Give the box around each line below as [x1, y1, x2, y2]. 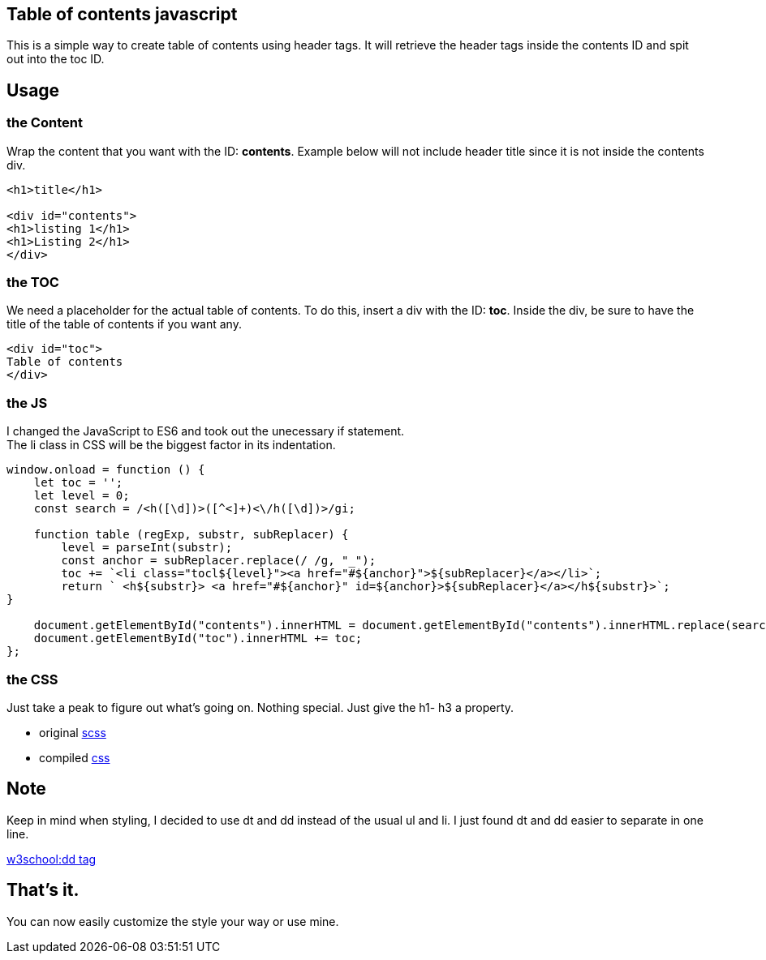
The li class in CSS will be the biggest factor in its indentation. [6, 438, 336, 452]
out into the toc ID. [6, 52, 105, 66]
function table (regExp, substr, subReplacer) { [33, 528, 349, 542]
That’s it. [6, 880, 80, 901]
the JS [6, 394, 48, 411]
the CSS [6, 671, 58, 688]
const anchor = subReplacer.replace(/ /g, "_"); [61, 554, 377, 568]
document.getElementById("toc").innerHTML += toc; [33, 632, 363, 645]
